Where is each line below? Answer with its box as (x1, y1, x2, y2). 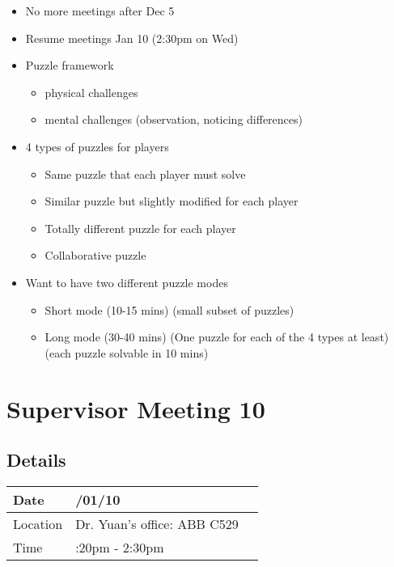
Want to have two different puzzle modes (25, 273, 228, 290)
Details (6, 447, 66, 472)
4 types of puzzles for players (25, 138, 169, 154)
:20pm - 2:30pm (75, 537, 164, 556)
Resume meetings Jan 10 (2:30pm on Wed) (25, 29, 239, 46)
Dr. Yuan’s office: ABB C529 (75, 514, 239, 533)
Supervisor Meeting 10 (6, 391, 265, 425)
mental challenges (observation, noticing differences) (44, 111, 303, 128)
